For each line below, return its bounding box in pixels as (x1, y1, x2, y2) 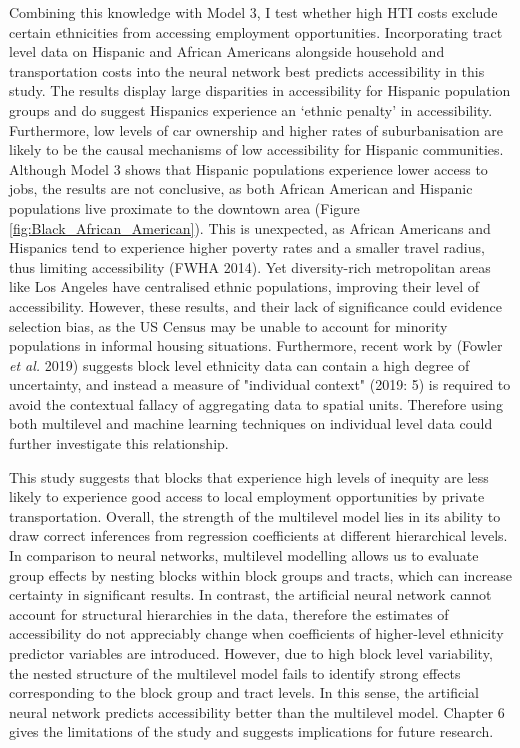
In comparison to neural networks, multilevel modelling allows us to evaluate (9, 545, 479, 566)
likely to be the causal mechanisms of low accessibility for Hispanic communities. (9, 139, 504, 160)
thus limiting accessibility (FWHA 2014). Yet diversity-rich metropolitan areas (9, 256, 491, 277)
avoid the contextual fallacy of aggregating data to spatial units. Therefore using (9, 393, 503, 414)
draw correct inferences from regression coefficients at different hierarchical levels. (9, 525, 508, 546)
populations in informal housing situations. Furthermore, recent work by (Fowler (9, 335, 503, 356)
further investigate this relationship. (9, 433, 229, 454)
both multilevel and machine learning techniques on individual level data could (9, 413, 493, 434)
